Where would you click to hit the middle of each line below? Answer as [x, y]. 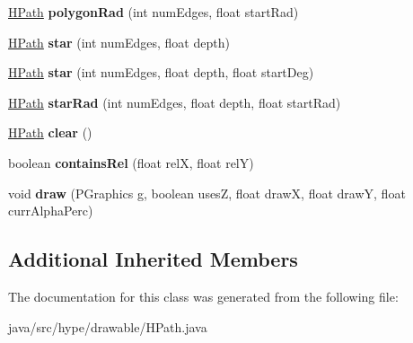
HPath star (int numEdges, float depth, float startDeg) [161, 72]
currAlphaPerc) [51, 211]
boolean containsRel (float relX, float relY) [131, 162]
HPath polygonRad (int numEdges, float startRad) [154, 12]
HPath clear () [50, 132]
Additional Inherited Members [153, 259]
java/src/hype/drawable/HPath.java [108, 326]
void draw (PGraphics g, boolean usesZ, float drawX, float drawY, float [207, 193]
